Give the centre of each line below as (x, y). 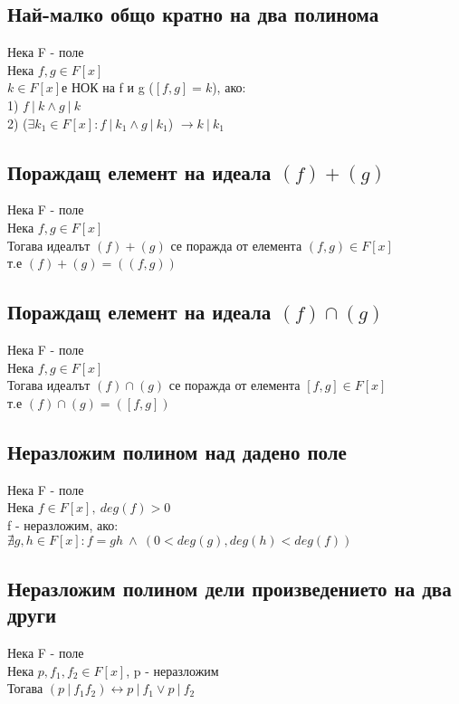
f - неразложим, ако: (63, 524)
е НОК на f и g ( (108, 87)
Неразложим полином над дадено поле (177, 451)
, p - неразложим (172, 670)
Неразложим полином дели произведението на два (229, 588)
